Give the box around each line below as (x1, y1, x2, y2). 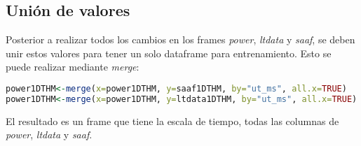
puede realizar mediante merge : (6, 59, 139, 74)
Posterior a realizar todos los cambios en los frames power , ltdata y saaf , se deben (6, 32, 355, 47)
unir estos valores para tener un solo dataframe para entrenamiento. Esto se (6, 45, 332, 60)
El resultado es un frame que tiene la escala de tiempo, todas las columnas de (6, 113, 339, 128)
